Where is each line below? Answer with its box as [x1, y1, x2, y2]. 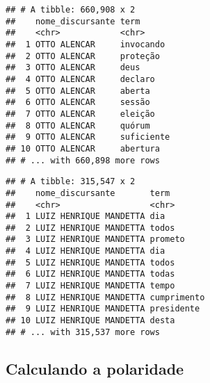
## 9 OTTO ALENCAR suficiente [6, 132, 170, 142]
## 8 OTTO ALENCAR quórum [6, 120, 150, 131]
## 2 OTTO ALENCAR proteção [6, 51, 160, 61]
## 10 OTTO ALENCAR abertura [6, 143, 160, 154]
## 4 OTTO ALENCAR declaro [6, 74, 155, 84]
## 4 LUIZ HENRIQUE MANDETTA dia [6, 246, 165, 256]
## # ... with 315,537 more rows [6, 327, 160, 337]
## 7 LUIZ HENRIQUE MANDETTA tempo [6, 281, 175, 291]
